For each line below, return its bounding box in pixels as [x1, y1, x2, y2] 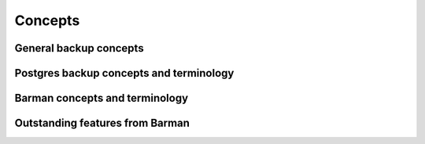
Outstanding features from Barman [14, 117, 190, 130]
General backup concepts [14, 41, 145, 55]
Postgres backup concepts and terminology [14, 67, 235, 80]
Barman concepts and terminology [14, 92, 189, 105]
